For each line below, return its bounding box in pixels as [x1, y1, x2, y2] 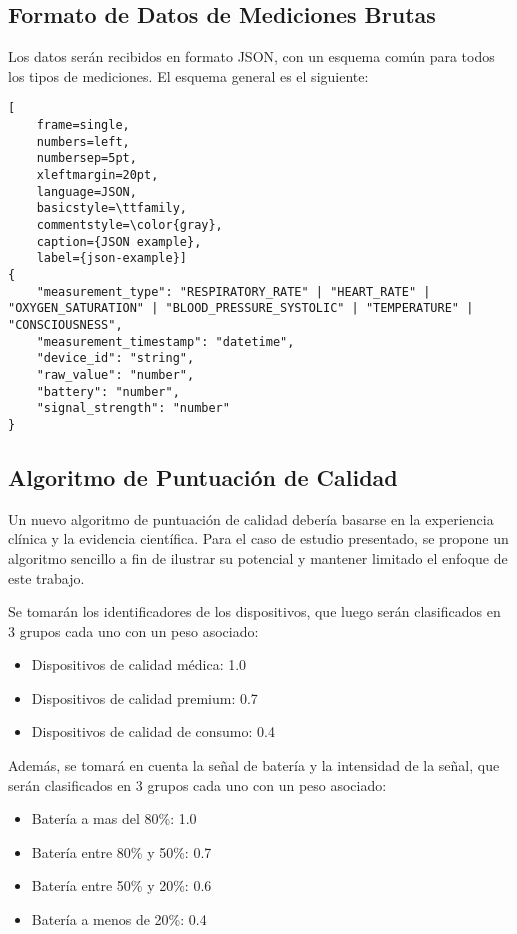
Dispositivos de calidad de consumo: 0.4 [31, 721, 275, 742]
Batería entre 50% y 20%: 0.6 [31, 875, 212, 896]
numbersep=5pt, [36, 151, 137, 166]
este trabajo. [8, 567, 85, 588]
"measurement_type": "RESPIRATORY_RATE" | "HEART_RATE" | [36, 284, 431, 299]
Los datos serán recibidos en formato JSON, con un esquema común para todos [8, 46, 495, 67]
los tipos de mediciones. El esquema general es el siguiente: [8, 65, 369, 86]
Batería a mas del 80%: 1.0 [31, 808, 197, 829]
